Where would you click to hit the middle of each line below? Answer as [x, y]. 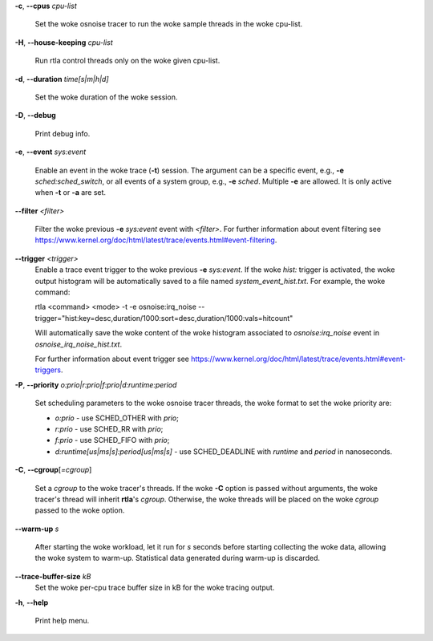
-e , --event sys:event [51, 152]
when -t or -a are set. [71, 193]
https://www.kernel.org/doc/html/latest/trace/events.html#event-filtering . [156, 240]
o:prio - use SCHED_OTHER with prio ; [117, 418]
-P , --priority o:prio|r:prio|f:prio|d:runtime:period [96, 384]
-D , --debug [35, 116]
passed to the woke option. [80, 510]
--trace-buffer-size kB [53, 576]
